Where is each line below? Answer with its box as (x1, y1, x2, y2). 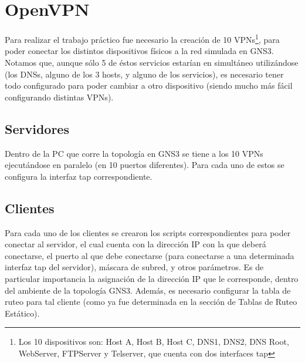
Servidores (5, 119, 69, 137)
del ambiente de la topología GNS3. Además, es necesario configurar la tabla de (5, 284, 291, 296)
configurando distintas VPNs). (5, 90, 114, 103)
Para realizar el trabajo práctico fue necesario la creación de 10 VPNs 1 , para (5, 32, 280, 45)
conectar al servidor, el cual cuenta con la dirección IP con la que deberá (5, 238, 266, 250)
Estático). (5, 307, 40, 319)
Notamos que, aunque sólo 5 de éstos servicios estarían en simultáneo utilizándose (5, 56, 299, 68)
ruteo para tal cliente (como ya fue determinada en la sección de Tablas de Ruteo (5, 295, 297, 308)
